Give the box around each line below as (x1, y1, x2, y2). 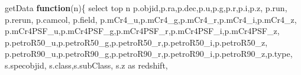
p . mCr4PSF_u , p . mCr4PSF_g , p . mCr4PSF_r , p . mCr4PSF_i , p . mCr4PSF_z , (5, 25, 280, 37)
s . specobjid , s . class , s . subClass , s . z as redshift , (5, 59, 168, 71)
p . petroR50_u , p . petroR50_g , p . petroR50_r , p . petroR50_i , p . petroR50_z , (5, 36, 268, 48)
